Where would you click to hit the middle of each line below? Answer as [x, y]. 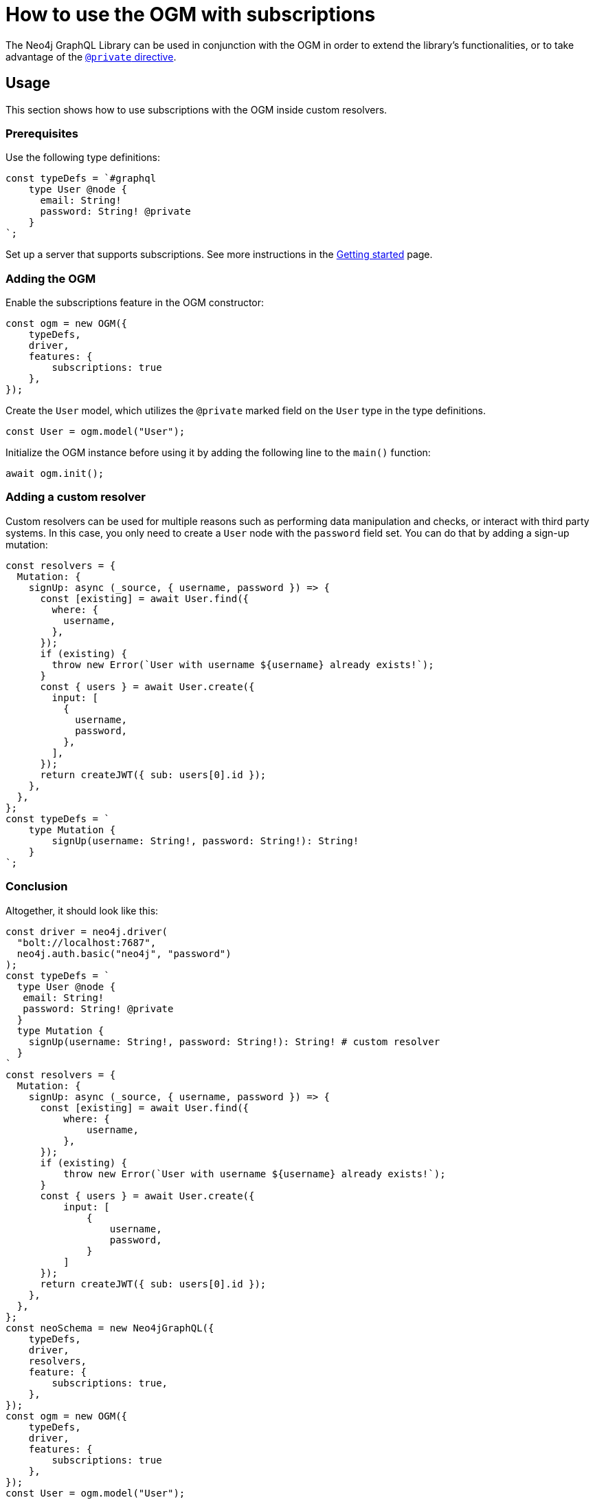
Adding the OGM [51, 278]
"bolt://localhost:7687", [87, 942]
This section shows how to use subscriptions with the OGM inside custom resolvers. [197, 109]
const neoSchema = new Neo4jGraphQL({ [110, 1328]
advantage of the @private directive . [91, 56]
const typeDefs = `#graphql [81, 179]
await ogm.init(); [55, 474]
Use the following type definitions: [83, 158]
